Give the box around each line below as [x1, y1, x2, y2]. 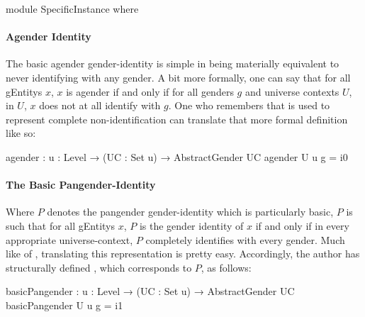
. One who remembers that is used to [168, 98, 330, 113]
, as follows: [201, 260, 252, 274]
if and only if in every [255, 218, 349, 233]
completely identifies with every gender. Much [145, 232, 345, 247]
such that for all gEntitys [6, 218, 116, 233]
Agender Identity [6, 29, 91, 44]
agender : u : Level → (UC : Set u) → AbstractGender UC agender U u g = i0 [6, 149, 348, 164]
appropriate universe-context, [6, 232, 133, 247]
